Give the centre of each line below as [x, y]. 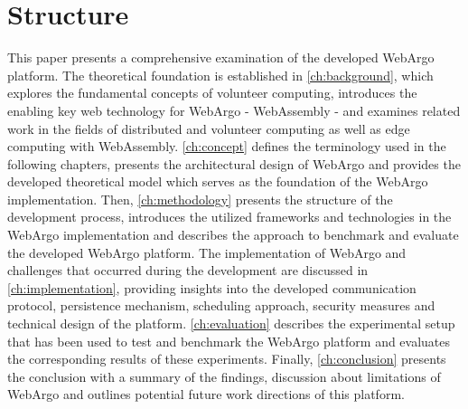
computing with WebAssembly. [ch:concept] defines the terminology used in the [227, 146]
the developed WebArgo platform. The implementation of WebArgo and [207, 252]
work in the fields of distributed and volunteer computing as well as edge [209, 128]
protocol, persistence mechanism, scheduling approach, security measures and [221, 305]
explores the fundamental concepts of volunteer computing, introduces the [212, 93]
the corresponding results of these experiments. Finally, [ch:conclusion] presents [227, 359]
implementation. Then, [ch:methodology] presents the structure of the [200, 199]
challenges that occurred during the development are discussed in [188, 270]
